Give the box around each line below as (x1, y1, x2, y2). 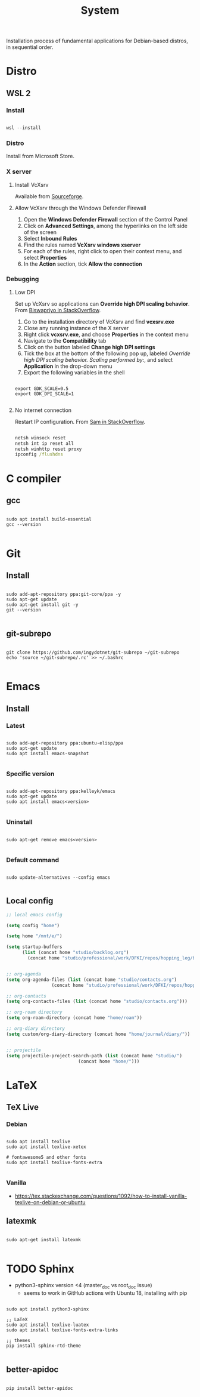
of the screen (23, 228, 57, 236)
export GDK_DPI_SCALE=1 (14, 390, 74, 397)
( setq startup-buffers (6, 944, 62, 950)
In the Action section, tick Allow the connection (23, 260, 143, 267)
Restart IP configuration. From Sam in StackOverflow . (14, 418, 146, 425)
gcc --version (6, 522, 42, 528)
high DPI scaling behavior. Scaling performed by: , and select (23, 356, 173, 363)
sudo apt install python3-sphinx (6, 1306, 89, 1312)
